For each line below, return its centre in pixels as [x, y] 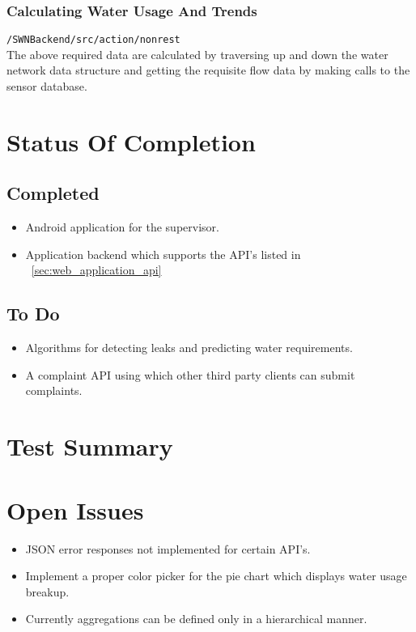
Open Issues [75, 509]
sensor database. [47, 86]
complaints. [54, 390]
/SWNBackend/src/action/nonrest [93, 40]
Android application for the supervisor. [122, 227]
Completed [53, 193]
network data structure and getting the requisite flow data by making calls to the [208, 70]
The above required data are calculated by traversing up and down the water [197, 54]
